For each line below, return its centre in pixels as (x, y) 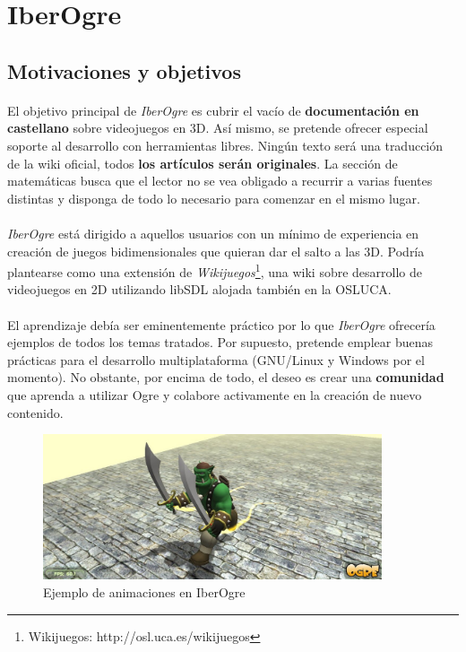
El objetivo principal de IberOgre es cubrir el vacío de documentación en (213, 110)
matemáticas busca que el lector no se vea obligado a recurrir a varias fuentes (220, 181)
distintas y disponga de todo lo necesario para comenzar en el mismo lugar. (214, 198)
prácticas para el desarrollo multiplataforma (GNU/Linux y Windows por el (216, 359)
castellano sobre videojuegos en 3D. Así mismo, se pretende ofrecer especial (218, 128)
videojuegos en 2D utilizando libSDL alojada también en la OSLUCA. (199, 289)
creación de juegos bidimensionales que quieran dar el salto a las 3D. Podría (216, 251)
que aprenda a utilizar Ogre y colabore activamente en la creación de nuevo (215, 394)
